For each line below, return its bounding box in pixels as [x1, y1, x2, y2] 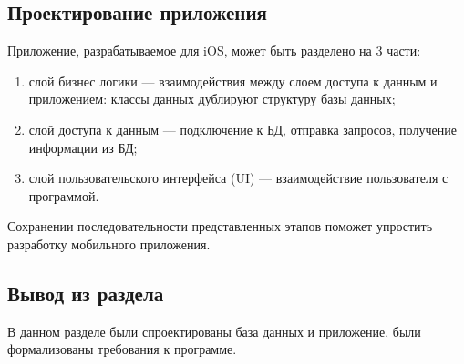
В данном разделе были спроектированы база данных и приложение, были [7, 321, 421, 340]
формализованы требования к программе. [7, 339, 237, 359]
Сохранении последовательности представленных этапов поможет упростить [7, 217, 433, 236]
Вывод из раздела [7, 278, 164, 307]
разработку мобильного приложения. [7, 234, 211, 253]
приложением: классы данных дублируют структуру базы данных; [28, 89, 396, 108]
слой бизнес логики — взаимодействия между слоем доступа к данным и [28, 71, 438, 90]
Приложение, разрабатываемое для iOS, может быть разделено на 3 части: [7, 41, 421, 60]
